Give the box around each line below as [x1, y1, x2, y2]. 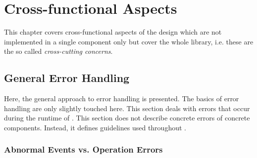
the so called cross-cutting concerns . [4, 46, 113, 56]
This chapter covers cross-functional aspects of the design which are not [4, 27, 222, 37]
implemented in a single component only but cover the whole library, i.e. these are [4, 36, 254, 46]
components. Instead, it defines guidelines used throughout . [4, 122, 186, 132]
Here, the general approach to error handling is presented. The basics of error [4, 93, 239, 104]
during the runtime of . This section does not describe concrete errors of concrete [4, 113, 250, 123]
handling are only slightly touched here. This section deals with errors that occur [4, 103, 250, 113]
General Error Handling [4, 70, 130, 85]
